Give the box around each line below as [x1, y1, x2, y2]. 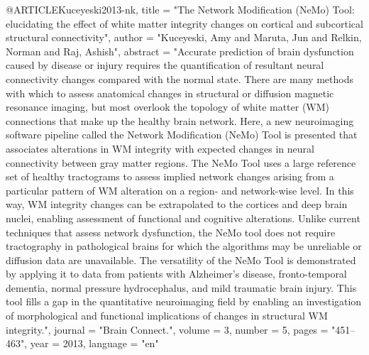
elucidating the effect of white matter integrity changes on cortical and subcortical [6, 16, 363, 31]
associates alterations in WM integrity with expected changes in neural [6, 141, 314, 155]
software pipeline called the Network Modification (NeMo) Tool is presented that [6, 127, 358, 142]
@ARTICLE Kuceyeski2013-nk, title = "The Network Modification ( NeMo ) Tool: [6, 2, 355, 16]
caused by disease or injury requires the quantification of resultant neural [6, 58, 324, 72]
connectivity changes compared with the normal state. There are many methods [6, 71, 353, 86]
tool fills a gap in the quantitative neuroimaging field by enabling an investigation [6, 294, 362, 309]
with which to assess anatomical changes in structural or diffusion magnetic [6, 85, 334, 100]
